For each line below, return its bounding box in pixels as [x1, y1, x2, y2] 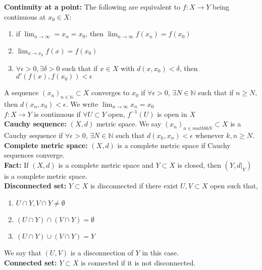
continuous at [4, 11, 46, 22]
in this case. [142, 247, 179, 257]
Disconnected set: [4, 180, 67, 191]
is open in [157, 108, 187, 119]
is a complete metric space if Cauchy [117, 140, 231, 150]
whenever [195, 130, 224, 141]
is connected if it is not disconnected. [81, 257, 196, 267]
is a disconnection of [70, 247, 133, 257]
